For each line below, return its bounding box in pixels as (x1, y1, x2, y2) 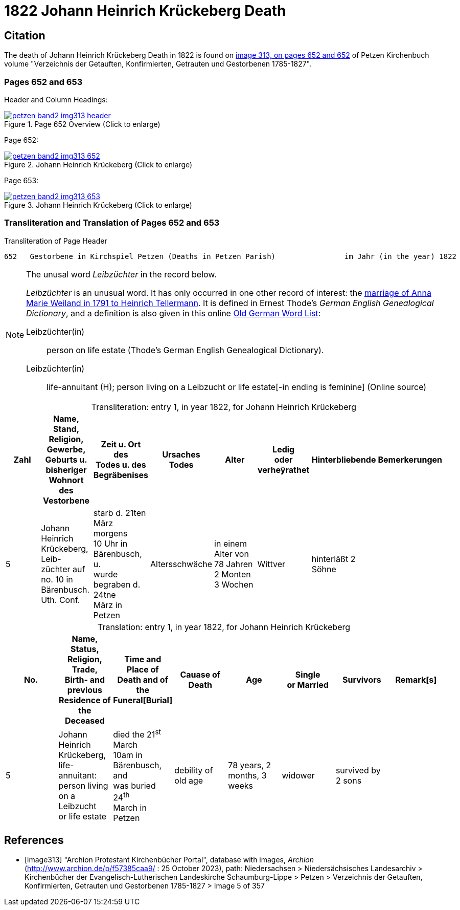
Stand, (53, 423, 80, 434)
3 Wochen (214, 579, 254, 590)
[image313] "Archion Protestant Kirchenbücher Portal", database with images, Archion (25, 855, 314, 864)
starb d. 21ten (93, 507, 146, 518)
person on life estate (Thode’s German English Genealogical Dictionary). (47, 344, 324, 355)
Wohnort (49, 474, 84, 485)
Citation (4, 29, 45, 42)
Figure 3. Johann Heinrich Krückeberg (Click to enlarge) (4, 200, 192, 209)
